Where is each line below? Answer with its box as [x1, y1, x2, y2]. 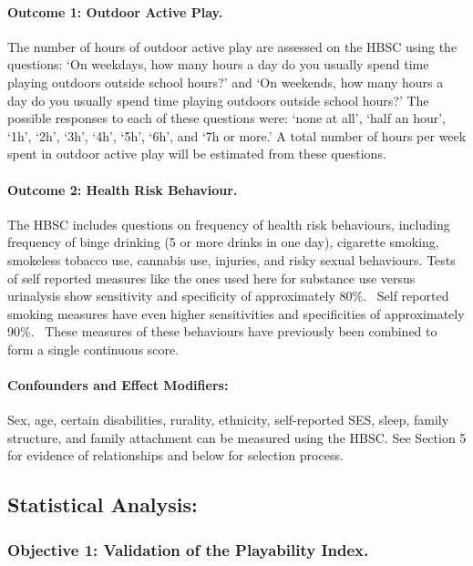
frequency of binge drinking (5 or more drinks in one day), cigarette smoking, [7, 232, 439, 252]
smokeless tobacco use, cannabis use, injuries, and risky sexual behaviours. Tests [7, 250, 456, 269]
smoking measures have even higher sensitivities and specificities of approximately [7, 304, 465, 323]
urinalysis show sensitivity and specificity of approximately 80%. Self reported [7, 286, 449, 305]
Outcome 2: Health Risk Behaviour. [7, 180, 238, 199]
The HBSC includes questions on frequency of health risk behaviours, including [7, 214, 450, 233]
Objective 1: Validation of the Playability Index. [7, 538, 369, 561]
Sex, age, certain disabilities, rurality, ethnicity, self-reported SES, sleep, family [7, 410, 449, 429]
